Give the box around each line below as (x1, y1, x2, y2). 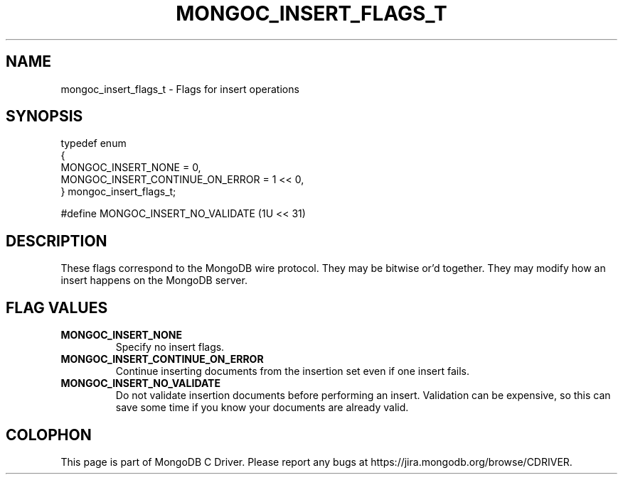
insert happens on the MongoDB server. (60, 274, 247, 287)
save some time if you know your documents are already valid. (115, 401, 409, 414)
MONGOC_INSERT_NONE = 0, (60, 161, 201, 174)
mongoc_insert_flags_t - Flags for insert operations (60, 82, 299, 95)
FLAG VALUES (6, 298, 108, 317)
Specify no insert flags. (115, 341, 225, 354)
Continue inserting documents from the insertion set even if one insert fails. (115, 365, 469, 378)
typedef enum (60, 137, 127, 150)
